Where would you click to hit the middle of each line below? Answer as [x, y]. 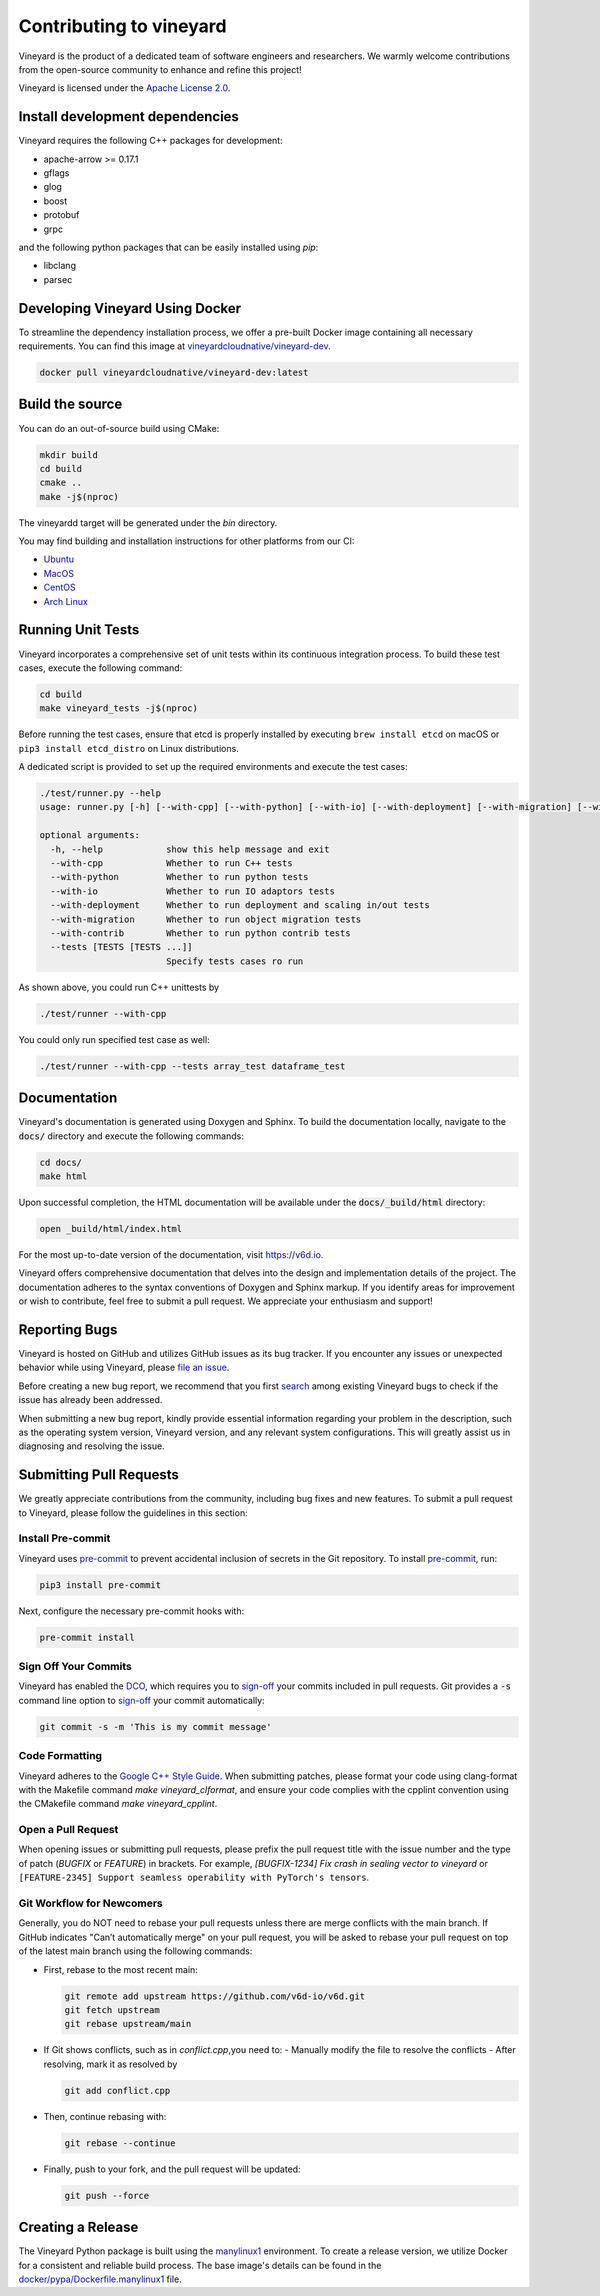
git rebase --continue [120, 2143]
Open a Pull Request [68, 1830]
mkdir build [69, 454]
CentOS [59, 587]
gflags [56, 173]
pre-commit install [87, 1637]
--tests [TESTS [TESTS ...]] [122, 947]
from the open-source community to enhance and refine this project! [160, 69]
